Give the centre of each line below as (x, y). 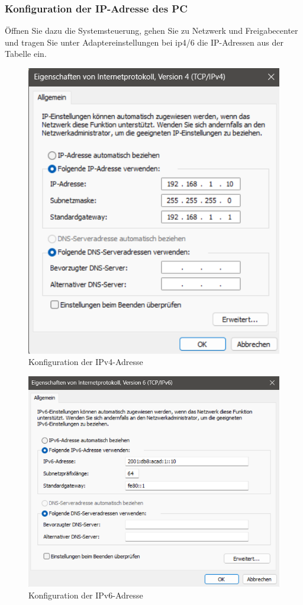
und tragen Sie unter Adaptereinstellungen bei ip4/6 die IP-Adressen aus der (144, 42)
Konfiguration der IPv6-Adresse (86, 595)
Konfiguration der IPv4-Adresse (86, 362)
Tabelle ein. (26, 54)
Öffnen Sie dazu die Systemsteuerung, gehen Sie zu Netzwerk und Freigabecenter (151, 31)
